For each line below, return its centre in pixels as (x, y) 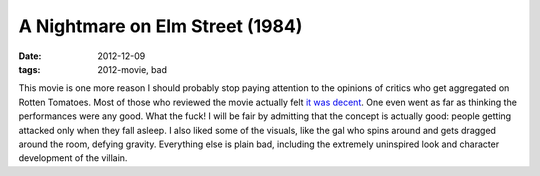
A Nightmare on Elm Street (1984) (160, 26)
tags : (29, 69)
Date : (30, 56)
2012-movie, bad (132, 69)
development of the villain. (73, 158)
